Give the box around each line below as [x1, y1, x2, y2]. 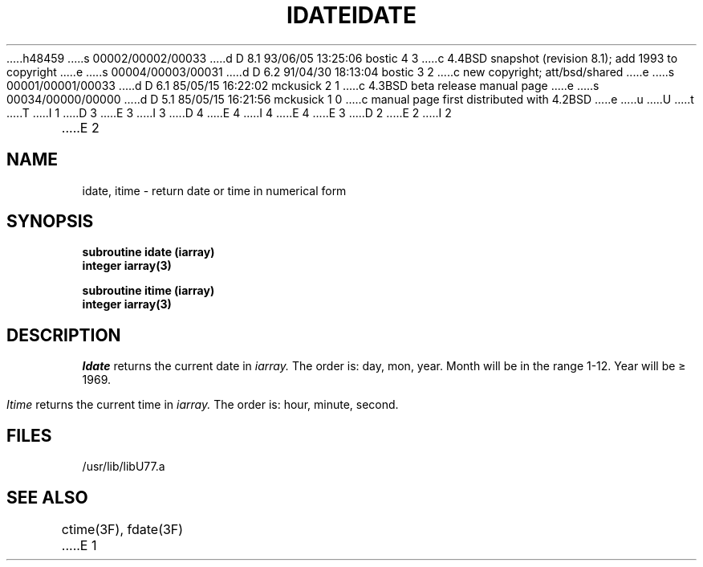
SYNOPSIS [6, 211, 94, 232]
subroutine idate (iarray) [82, 245, 215, 259]
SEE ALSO [6, 487, 88, 508]
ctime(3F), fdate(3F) [61, 520, 184, 537]
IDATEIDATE [286, 2, 417, 29]
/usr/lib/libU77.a [82, 459, 165, 474]
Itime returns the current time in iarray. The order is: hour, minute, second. [6, 398, 399, 412]
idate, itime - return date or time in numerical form [82, 183, 347, 198]
